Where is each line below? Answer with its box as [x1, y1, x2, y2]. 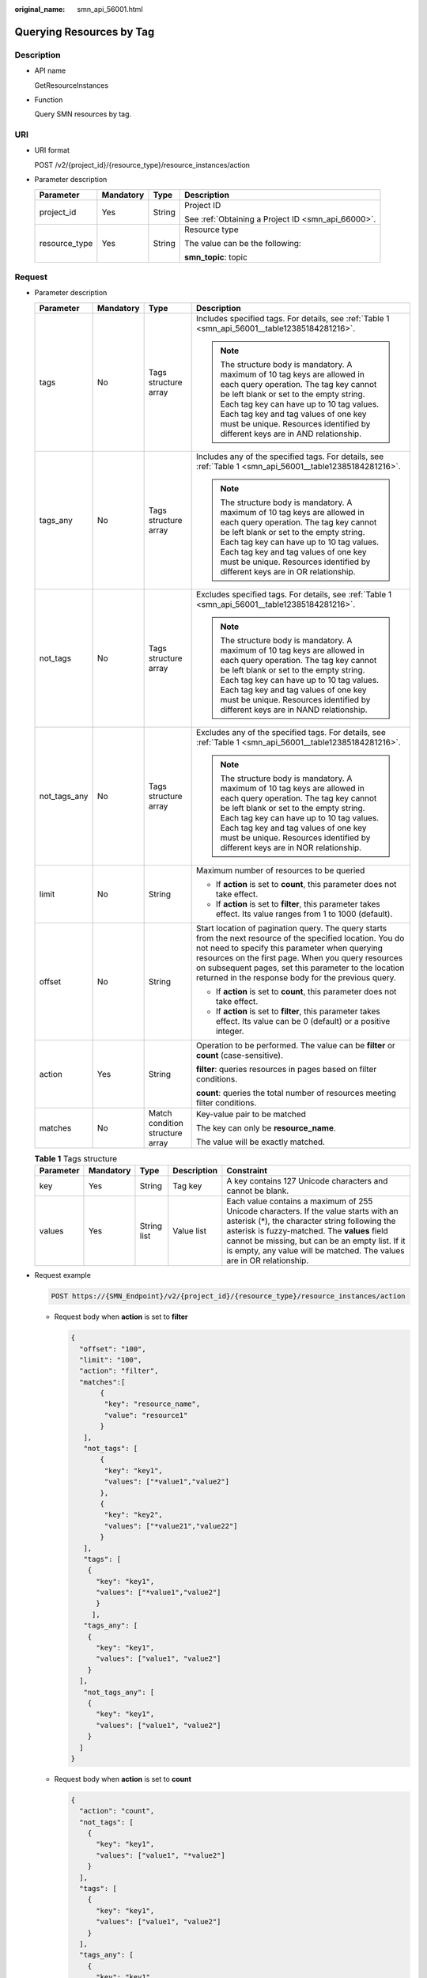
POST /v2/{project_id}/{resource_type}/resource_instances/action [34, 160, 251, 169]
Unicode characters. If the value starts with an [226, 1206, 399, 1217]
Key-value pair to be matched [196, 1108, 306, 1120]
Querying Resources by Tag [14, 25, 155, 39]
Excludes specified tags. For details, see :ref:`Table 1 [196, 589, 392, 600]
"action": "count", [79, 1806, 155, 1816]
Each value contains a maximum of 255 [226, 1196, 373, 1207]
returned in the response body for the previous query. [196, 972, 397, 983]
